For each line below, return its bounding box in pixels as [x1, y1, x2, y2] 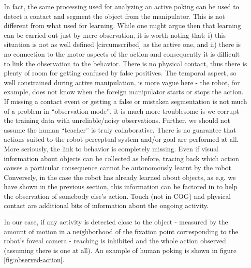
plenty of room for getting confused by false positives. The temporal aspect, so [4, 68, 236, 78]
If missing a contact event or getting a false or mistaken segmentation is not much [4, 96, 247, 106]
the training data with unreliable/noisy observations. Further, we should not [4, 115, 230, 125]
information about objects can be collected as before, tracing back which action [4, 153, 239, 163]
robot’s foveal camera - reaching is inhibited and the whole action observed [4, 236, 226, 246]
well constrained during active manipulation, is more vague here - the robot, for [4, 77, 240, 87]
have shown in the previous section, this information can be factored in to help [4, 181, 237, 192]
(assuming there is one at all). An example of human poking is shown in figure [4, 245, 236, 255]
